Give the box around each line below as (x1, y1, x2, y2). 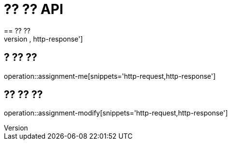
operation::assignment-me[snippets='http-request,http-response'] (4, 72, 216, 80)
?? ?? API (4, 1, 63, 17)
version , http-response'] (4, 34, 83, 43)
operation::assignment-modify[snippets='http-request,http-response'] (4, 109, 228, 117)
